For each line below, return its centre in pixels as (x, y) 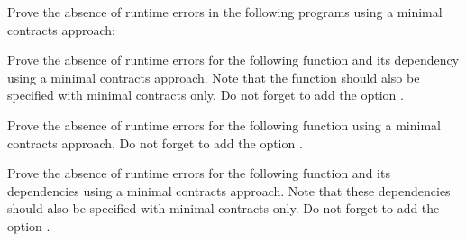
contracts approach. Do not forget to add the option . (155, 143)
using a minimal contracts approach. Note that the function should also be (214, 77)
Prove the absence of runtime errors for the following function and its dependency (233, 60)
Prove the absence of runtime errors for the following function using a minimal (224, 125)
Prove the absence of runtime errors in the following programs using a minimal (225, 12)
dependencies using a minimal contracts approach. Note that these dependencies (229, 190)
